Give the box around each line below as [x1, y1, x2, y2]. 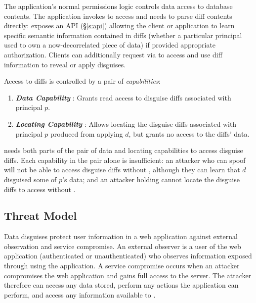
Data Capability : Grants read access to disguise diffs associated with [15, 92, 231, 102]
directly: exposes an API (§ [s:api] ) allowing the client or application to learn [4, 20, 235, 31]
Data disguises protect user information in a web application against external [4, 231, 238, 242]
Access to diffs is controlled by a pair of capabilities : [4, 76, 161, 86]
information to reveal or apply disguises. [4, 59, 126, 69]
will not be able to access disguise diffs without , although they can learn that [4, 164, 240, 175]
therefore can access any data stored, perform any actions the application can [4, 280, 239, 290]
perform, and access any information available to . [4, 289, 156, 300]
